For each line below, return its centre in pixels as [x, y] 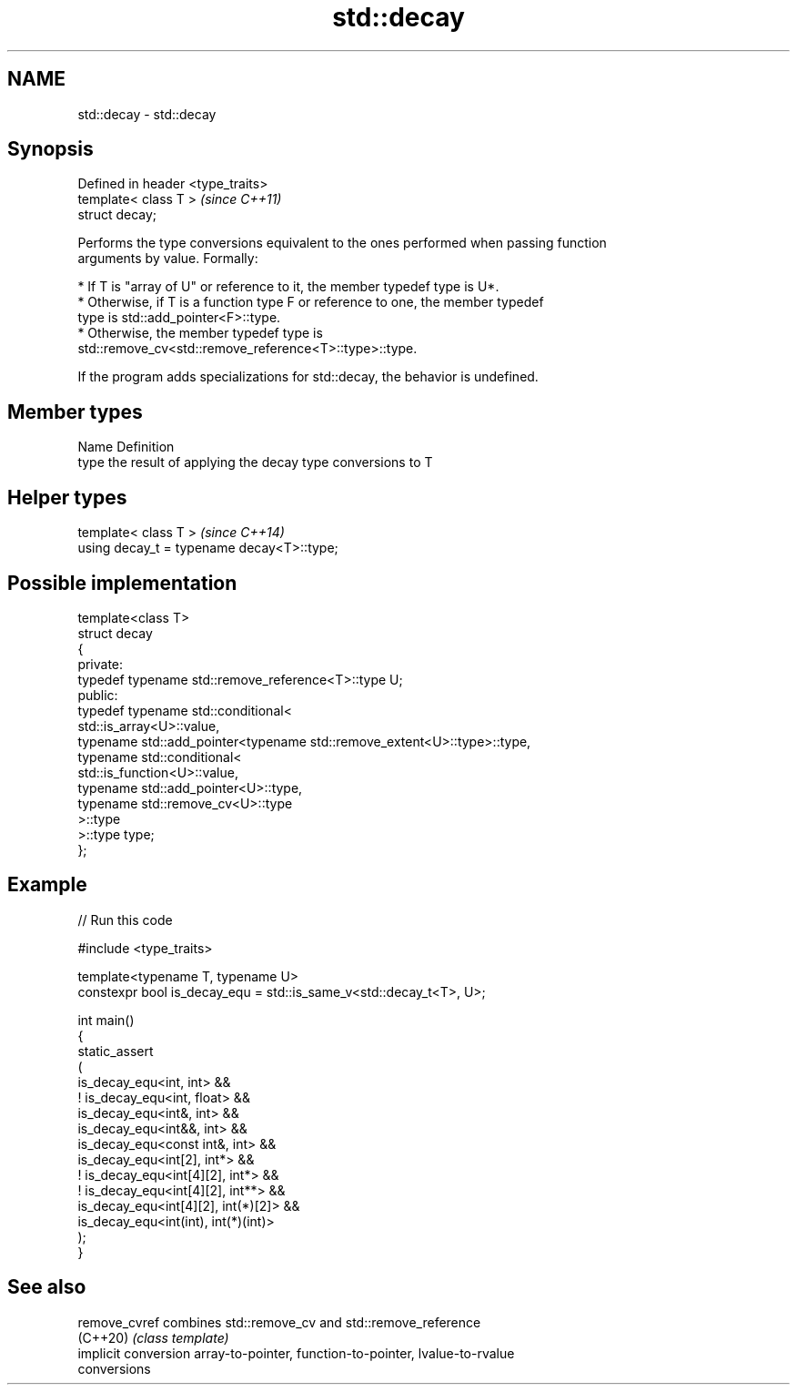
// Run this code [125, 920]
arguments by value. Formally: [168, 259]
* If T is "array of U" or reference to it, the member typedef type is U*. [288, 287]
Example [47, 885]
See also [47, 1287]
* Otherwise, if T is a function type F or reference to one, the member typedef [311, 302]
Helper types [67, 497]
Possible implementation [122, 583]
